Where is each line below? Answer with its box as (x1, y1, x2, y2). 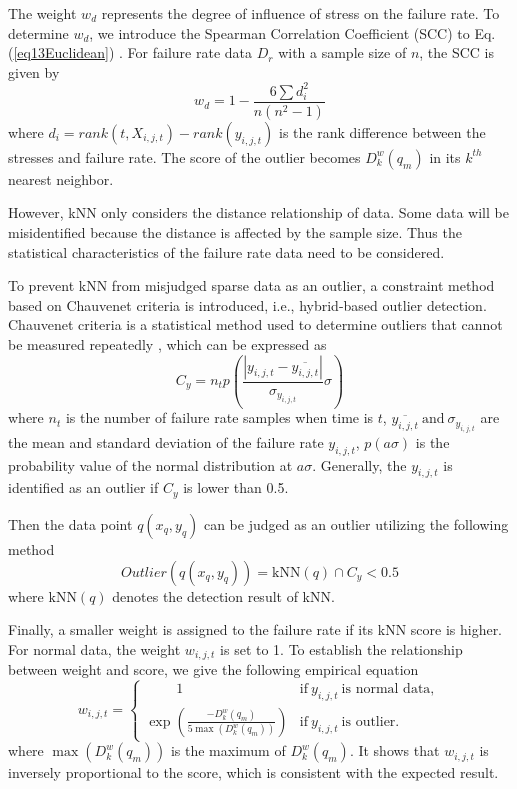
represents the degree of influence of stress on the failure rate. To (101, 3, 500, 23)
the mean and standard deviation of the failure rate (8, 431, 324, 452)
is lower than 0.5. (183, 477, 289, 498)
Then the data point (8, 513, 133, 534)
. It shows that (349, 740, 440, 761)
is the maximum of (170, 740, 286, 761)
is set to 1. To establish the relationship (220, 638, 463, 659)
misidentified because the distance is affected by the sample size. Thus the (8, 221, 462, 242)
